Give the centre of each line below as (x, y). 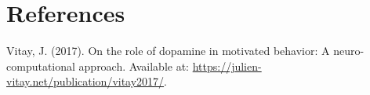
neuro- (349, 51)
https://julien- (227, 66)
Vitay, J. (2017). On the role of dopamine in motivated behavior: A (168, 51)
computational (41, 66)
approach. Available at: (134, 66)
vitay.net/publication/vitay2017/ (85, 81)
